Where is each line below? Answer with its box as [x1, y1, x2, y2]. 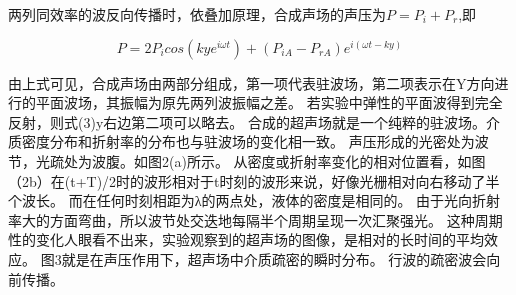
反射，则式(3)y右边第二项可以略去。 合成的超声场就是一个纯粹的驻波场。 [8, 111, 486, 132]
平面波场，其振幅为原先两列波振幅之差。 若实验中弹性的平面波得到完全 [35, 92, 503, 113]
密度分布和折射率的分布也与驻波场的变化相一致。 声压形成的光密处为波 [21, 131, 489, 152]
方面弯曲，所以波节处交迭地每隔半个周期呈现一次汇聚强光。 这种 [49, 209, 475, 230]
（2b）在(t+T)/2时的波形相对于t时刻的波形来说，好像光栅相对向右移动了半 [8, 170, 500, 191]
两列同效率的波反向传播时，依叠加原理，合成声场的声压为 [8, 4, 386, 24]
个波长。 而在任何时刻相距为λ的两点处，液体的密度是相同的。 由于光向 [8, 190, 473, 211]
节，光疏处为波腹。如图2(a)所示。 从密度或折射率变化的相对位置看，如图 [8, 150, 486, 171]
